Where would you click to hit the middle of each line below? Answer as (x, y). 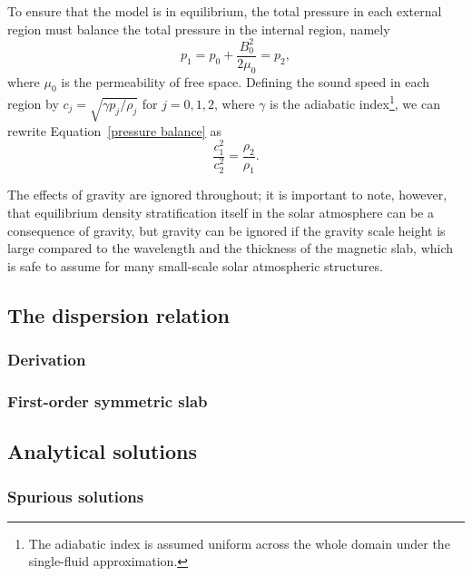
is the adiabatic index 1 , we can (355, 102)
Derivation (47, 360)
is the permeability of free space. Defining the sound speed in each (246, 81)
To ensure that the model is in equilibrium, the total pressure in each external (225, 11)
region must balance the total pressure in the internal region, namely (199, 29)
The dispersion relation (118, 314)
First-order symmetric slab (108, 400)
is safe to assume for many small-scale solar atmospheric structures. (195, 265)
